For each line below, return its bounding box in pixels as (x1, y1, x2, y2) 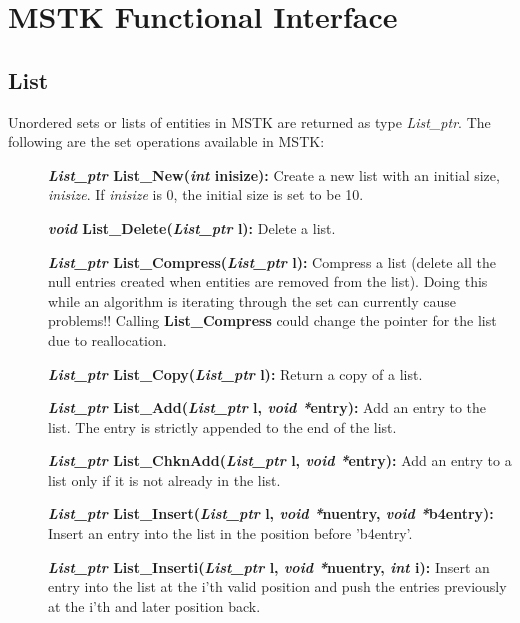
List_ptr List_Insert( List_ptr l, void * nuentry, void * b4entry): (48, 503, 494, 524)
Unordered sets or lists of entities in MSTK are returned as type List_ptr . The (8, 111, 491, 132)
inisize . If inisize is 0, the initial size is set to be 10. (48, 184, 364, 205)
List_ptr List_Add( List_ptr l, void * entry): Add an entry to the (48, 397, 487, 418)
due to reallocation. (48, 329, 167, 350)
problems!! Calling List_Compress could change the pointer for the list (48, 310, 497, 331)
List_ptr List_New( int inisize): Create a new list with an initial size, (48, 164, 500, 185)
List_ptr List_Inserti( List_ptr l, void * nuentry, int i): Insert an (48, 556, 490, 577)
